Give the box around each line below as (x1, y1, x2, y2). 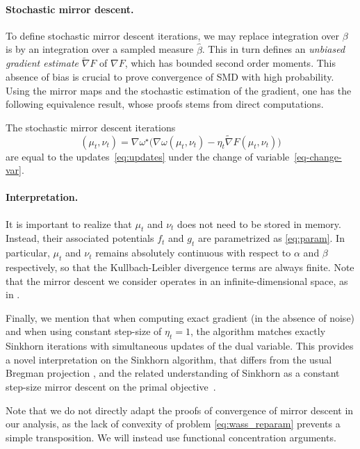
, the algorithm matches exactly (190, 324, 326, 338)
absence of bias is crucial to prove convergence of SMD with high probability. (6, 70, 334, 84)
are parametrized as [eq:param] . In (197, 231, 345, 245)
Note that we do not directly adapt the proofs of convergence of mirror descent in (6, 402, 354, 417)
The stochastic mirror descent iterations (6, 120, 176, 134)
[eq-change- (294, 149, 342, 163)
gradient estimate (6, 56, 79, 70)
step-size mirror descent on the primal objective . (6, 379, 216, 393)
